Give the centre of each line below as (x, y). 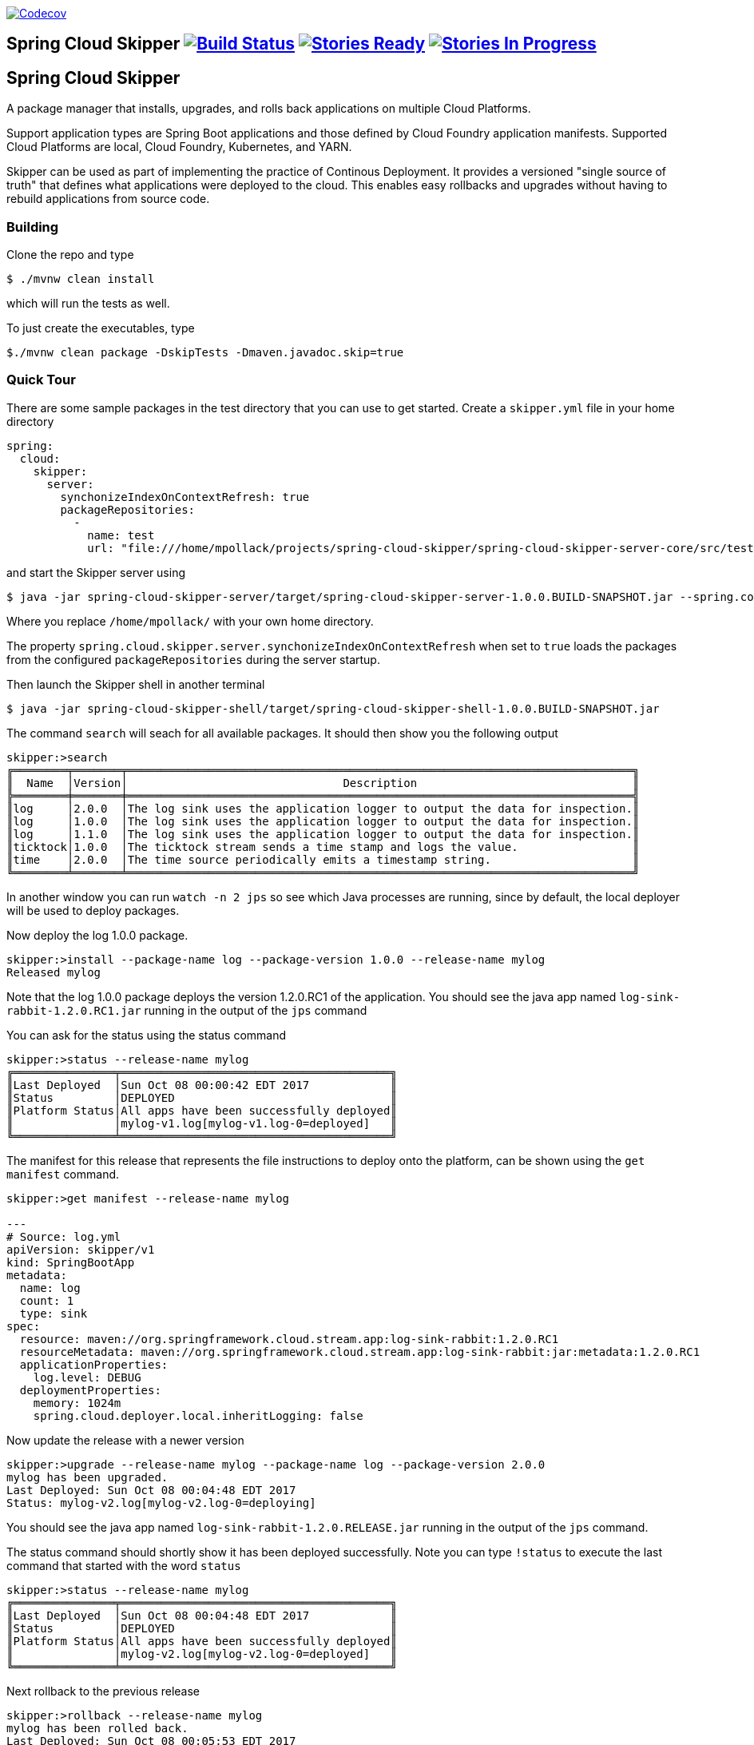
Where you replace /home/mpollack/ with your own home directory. (190, 621)
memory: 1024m (77, 1403)
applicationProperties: (94, 1364)
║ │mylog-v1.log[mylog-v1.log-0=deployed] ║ (202, 1123)
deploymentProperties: (90, 1390)
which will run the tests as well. (88, 304)
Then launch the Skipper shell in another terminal (136, 684)
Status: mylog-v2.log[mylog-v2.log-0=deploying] (161, 1503)
